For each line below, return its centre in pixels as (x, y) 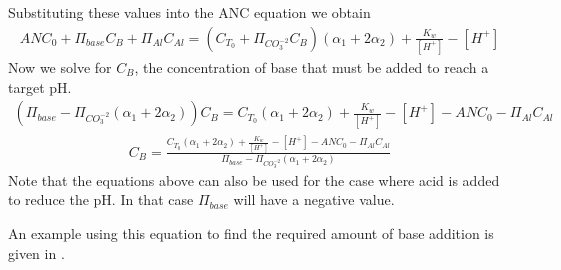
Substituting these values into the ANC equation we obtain (189, 12)
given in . (36, 252)
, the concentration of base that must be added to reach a (311, 66)
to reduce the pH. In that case (101, 199)
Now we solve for (60, 66)
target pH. (40, 86)
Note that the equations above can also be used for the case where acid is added (254, 179)
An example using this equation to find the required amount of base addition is (251, 233)
